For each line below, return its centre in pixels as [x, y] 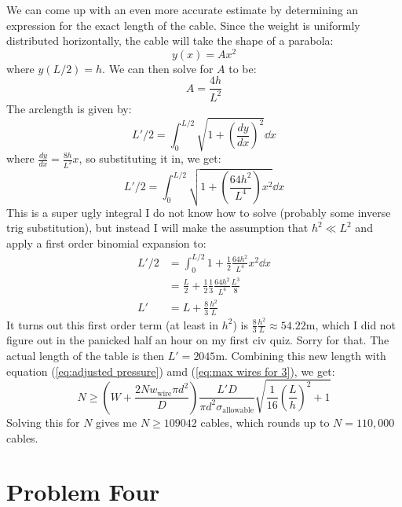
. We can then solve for [158, 68]
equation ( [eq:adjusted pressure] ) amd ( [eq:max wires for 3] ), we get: [171, 371]
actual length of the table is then [86, 356]
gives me [117, 422]
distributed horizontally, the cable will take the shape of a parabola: [170, 40]
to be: [243, 68]
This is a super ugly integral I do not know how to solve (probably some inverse [199, 212]
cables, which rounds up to [265, 422]
